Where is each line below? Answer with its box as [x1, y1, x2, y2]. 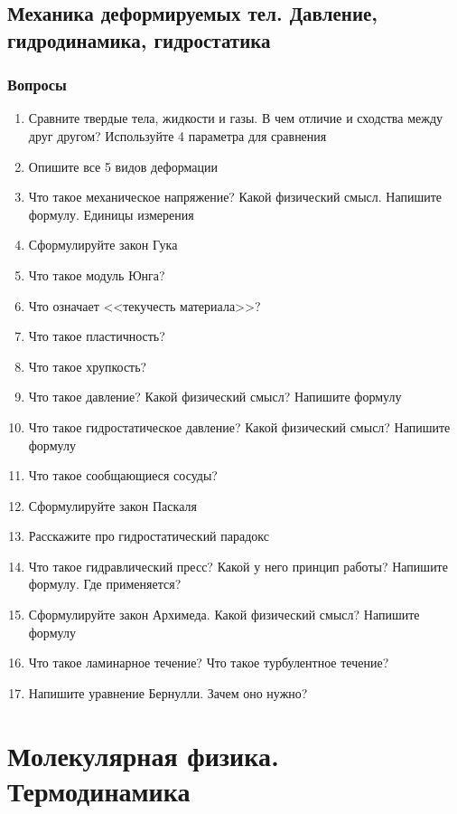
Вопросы [7, 73, 67, 96]
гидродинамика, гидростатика [7, 25, 271, 53]
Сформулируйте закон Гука [28, 235, 178, 254]
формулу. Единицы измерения [28, 204, 194, 223]
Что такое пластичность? [28, 327, 165, 345]
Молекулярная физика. [7, 736, 279, 773]
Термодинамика [7, 771, 191, 809]
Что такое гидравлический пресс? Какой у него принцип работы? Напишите [28, 556, 448, 575]
